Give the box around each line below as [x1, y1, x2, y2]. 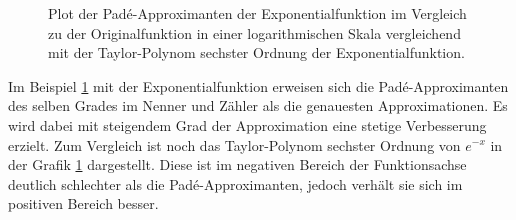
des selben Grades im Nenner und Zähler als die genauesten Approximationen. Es [8, 95, 508, 116]
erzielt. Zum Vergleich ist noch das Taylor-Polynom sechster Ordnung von [8, 134, 461, 155]
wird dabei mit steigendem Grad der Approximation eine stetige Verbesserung [8, 114, 487, 135]
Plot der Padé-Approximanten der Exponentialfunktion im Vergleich [48, 3, 467, 23]
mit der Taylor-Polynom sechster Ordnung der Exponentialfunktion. [48, 42, 465, 63]
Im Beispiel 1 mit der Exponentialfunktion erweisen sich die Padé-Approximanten [8, 75, 509, 96]
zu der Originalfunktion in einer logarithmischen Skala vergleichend [48, 22, 461, 43]
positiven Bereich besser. [8, 193, 159, 214]
